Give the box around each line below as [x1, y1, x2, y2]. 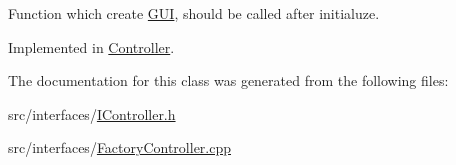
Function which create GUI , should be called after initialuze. [8, 3, 380, 23]
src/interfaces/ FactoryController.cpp [8, 137, 232, 158]
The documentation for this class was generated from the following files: [8, 70, 449, 91]
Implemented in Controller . [8, 36, 175, 57]
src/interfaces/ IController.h [8, 103, 176, 124]
